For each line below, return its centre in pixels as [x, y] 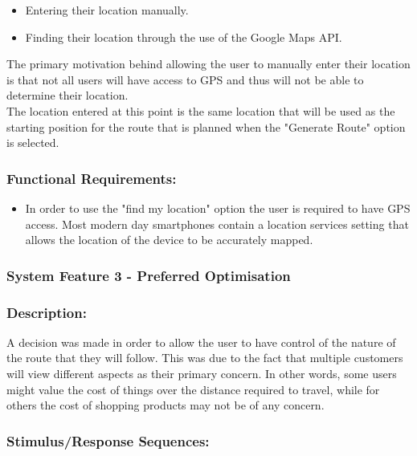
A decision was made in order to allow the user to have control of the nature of [201, 342]
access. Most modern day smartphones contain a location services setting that [217, 224]
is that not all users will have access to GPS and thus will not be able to [185, 79]
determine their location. [67, 95]
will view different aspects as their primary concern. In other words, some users [202, 373]
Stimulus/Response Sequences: [108, 440]
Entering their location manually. [107, 10]
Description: [47, 312]
